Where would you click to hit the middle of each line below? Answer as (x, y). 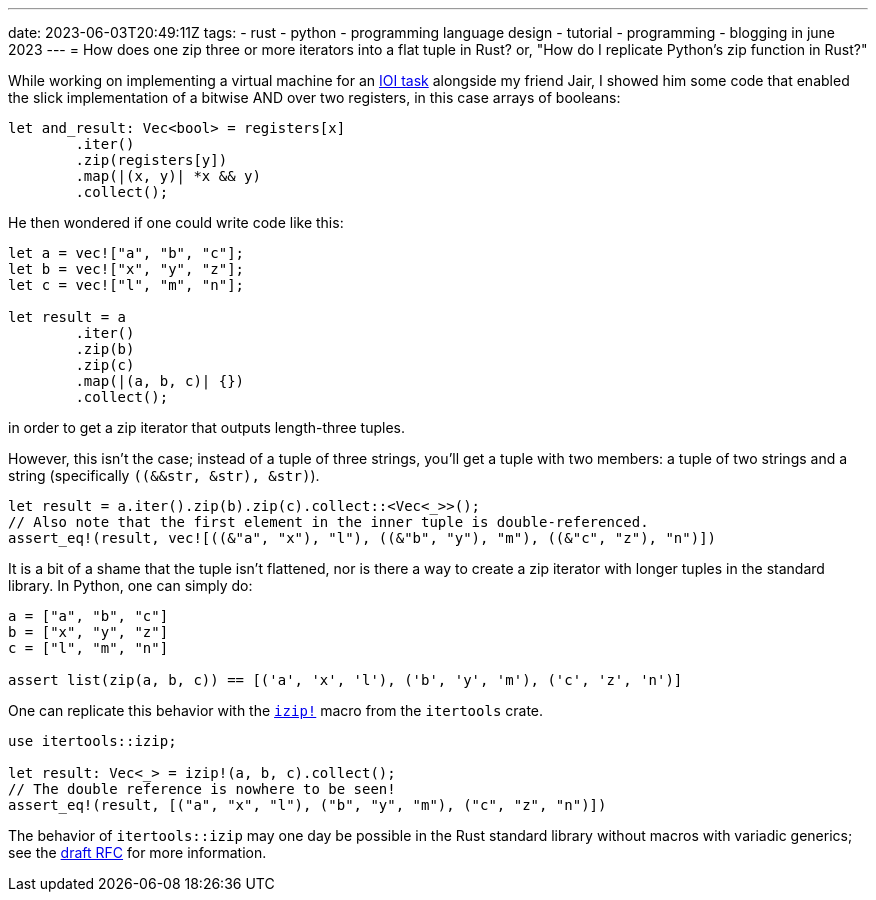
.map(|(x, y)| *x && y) (168, 176)
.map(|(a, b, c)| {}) (160, 381)
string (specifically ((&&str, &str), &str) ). (164, 475)
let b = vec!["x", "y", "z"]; (126, 269)
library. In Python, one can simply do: (130, 585)
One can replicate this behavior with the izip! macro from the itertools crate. (276, 710)
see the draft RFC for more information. (137, 852)
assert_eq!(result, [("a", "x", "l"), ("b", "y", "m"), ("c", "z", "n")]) (307, 805)
